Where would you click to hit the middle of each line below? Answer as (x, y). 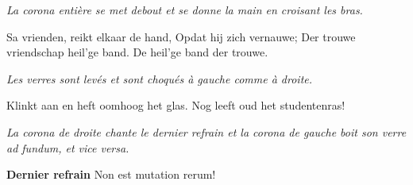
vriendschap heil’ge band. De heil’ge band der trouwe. (137, 52)
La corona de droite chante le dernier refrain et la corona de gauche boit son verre (206, 131)
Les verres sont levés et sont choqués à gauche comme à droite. (160, 78)
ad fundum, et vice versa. (68, 147)
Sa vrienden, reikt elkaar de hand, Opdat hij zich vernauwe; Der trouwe (181, 36)
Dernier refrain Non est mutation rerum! (111, 174)
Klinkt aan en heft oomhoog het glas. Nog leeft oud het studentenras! (176, 105)
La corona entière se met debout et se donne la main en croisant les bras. (185, 10)
